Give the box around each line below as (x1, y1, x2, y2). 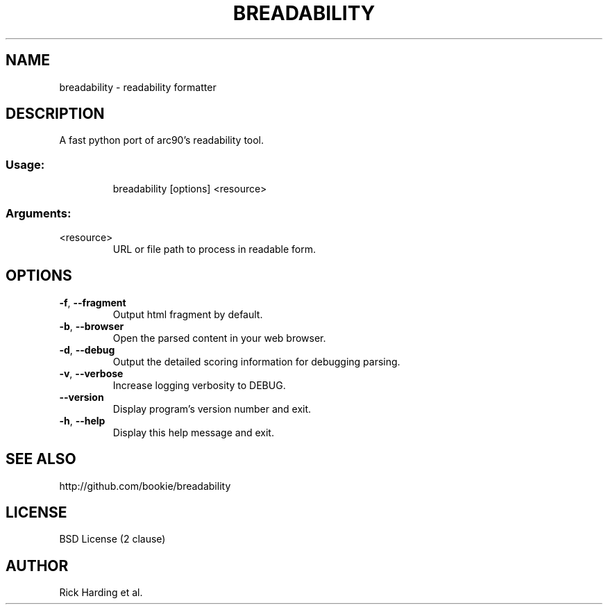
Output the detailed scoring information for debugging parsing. (112, 355, 400, 368)
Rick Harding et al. (59, 586, 143, 599)
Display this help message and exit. (112, 426, 274, 438)
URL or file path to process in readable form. (112, 242, 316, 255)
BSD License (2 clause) (59, 533, 166, 545)
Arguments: (6, 206, 71, 220)
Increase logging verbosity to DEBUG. (112, 379, 286, 391)
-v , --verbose (59, 367, 124, 379)
